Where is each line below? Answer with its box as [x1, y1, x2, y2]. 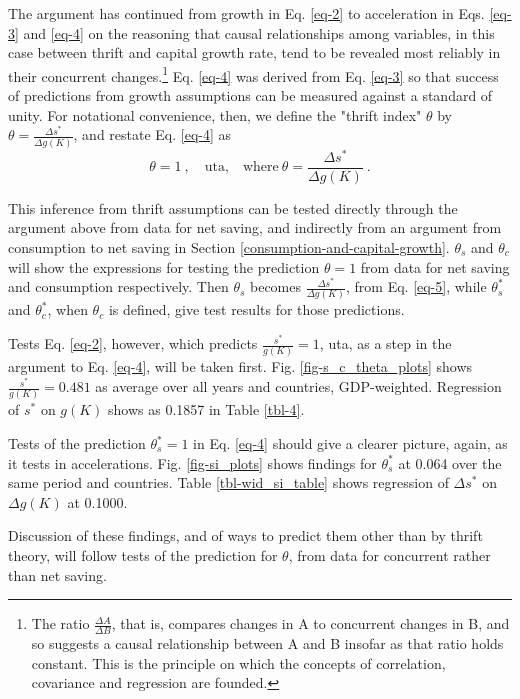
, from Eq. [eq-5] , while [345, 276, 487, 297]
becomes [250, 276, 302, 297]
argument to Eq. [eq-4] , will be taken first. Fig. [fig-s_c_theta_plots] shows [8, 356, 473, 377]
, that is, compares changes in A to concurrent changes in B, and [111, 613, 510, 634]
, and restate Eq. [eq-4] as [73, 124, 232, 145]
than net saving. [8, 564, 107, 585]
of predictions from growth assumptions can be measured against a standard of [8, 85, 493, 106]
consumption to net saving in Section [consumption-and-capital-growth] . [8, 236, 450, 257]
